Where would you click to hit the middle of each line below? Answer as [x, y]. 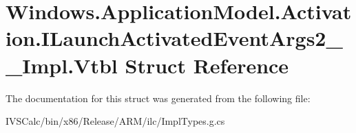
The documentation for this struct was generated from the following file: [158, 98]
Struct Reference [207, 65]
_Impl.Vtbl [62, 65]
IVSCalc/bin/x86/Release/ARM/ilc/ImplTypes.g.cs [115, 121]
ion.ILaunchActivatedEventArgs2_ [174, 38]
